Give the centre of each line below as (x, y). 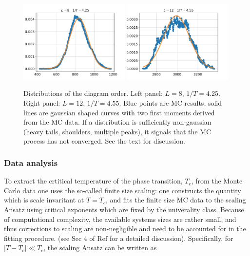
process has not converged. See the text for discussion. (104, 141)
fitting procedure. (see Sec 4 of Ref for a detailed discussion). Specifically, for (119, 238)
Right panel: (42, 103)
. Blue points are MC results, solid (171, 103)
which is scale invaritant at (44, 200)
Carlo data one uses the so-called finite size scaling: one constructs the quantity (123, 190)
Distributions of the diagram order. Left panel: (93, 93)
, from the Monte (217, 181)
